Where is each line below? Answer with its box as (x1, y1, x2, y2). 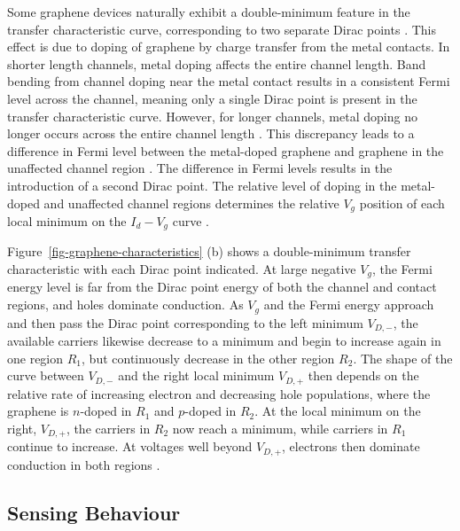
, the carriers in (66, 418, 151, 437)
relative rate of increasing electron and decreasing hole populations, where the (7, 384, 431, 402)
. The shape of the (353, 348, 453, 367)
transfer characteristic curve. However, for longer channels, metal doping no (7, 106, 417, 125)
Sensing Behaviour (7, 498, 181, 526)
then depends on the (308, 366, 419, 385)
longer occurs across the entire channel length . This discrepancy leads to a (7, 124, 415, 143)
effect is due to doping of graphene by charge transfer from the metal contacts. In (7, 37, 450, 56)
